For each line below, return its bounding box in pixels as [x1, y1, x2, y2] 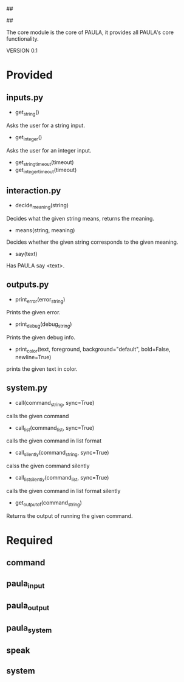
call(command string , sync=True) [15, 399, 95, 408]
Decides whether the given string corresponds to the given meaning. [6, 238, 179, 246]
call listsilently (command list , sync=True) [15, 474, 109, 483]
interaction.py [6, 185, 61, 196]
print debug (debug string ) [15, 320, 72, 329]
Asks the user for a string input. [6, 122, 85, 129]
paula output [6, 601, 50, 613]
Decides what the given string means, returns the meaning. [6, 215, 155, 222]
